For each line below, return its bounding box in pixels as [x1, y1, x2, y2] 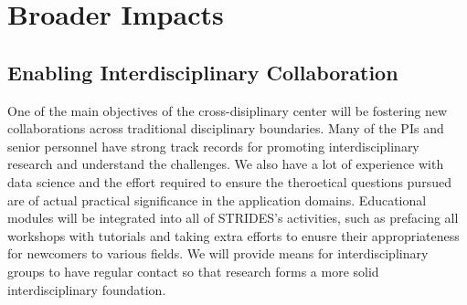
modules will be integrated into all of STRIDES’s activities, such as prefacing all [7, 208, 459, 227]
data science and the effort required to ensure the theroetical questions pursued [7, 172, 451, 191]
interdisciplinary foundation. [7, 279, 166, 299]
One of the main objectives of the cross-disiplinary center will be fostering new [7, 100, 448, 120]
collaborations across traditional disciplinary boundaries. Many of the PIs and [7, 119, 444, 138]
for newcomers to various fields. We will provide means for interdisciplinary [7, 244, 429, 263]
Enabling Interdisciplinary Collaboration [7, 58, 398, 86]
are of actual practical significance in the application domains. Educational [7, 190, 427, 209]
